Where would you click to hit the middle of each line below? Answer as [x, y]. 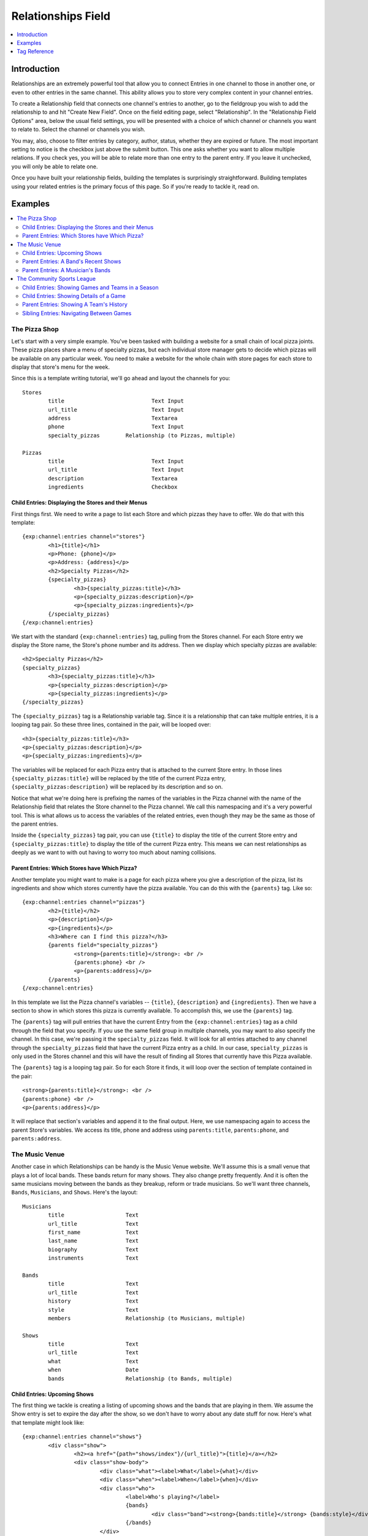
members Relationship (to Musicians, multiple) [147, 1318]
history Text [94, 1301]
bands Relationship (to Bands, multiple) [140, 1378]
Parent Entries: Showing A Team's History [75, 305]
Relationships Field [61, 16]
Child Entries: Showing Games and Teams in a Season [90, 287]
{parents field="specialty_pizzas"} [103, 945]
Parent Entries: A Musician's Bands [66, 270]
